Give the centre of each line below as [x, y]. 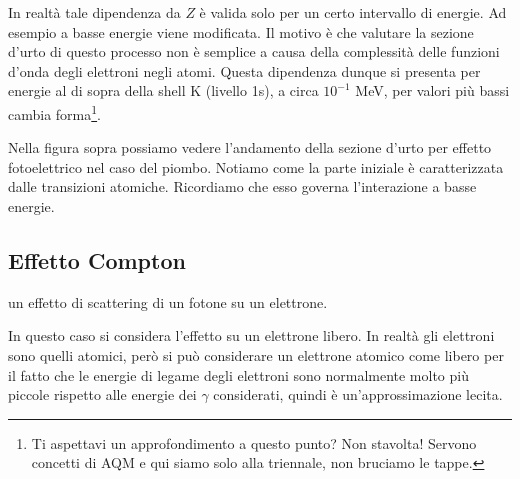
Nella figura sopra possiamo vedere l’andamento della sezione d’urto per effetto [250, 147]
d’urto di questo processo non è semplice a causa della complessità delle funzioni [254, 51]
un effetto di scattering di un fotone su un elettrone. [168, 301]
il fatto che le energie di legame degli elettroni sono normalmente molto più [238, 374]
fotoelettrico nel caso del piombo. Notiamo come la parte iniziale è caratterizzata [256, 166]
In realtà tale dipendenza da [94, 12]
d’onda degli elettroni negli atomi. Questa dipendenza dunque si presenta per [244, 70]
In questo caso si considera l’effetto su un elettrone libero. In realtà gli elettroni [251, 335]
